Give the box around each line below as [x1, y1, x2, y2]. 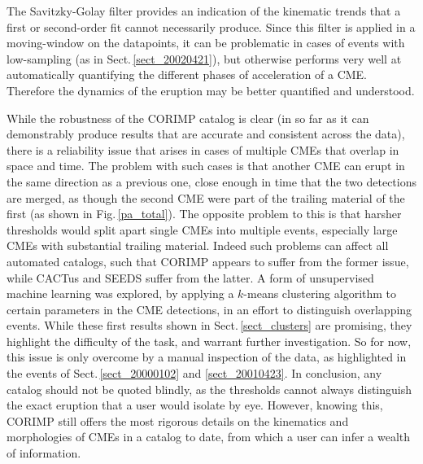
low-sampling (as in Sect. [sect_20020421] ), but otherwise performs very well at [7, 50, 402, 67]
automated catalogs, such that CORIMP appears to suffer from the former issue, [7, 252, 409, 269]
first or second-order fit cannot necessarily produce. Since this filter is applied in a [7, 18, 416, 35]
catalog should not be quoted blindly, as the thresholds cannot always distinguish [7, 380, 412, 397]
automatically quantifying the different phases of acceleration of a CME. [7, 66, 368, 83]
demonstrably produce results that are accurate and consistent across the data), [7, 125, 405, 142]
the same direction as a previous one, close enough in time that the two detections [7, 173, 417, 190]
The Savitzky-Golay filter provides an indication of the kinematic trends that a [7, 2, 401, 19]
